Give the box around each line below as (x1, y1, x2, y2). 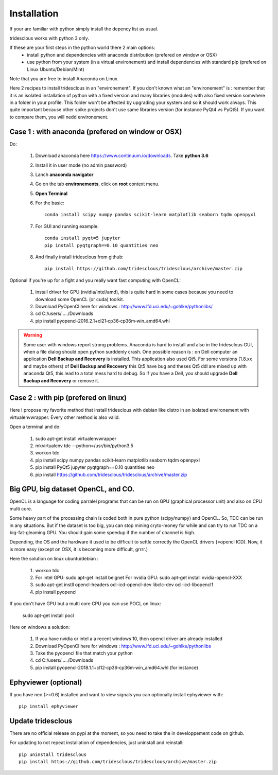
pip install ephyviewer (19, 703, 79, 710)
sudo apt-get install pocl (22, 612, 74, 619)
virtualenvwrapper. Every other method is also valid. (9, 414, 120, 420)
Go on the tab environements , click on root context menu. (35, 181, 160, 187)
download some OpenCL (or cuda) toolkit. (35, 296, 125, 302)
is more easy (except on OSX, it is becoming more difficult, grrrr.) (9, 546, 148, 552)
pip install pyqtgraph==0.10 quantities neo (44, 242, 159, 248)
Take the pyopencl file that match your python (35, 650, 133, 656)
